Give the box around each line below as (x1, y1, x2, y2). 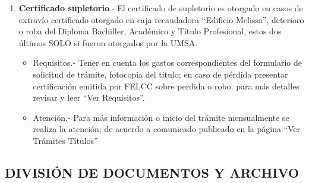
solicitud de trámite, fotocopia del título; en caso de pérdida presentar (33, 68, 288, 80)
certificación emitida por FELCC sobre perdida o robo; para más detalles (33, 79, 299, 92)
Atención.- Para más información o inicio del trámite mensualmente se (33, 111, 289, 123)
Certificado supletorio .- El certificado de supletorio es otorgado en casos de (18, 2, 303, 14)
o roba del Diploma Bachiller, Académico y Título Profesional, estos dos (18, 25, 282, 37)
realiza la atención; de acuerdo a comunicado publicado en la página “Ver (33, 123, 301, 135)
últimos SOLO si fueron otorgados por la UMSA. (18, 36, 198, 49)
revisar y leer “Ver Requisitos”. (33, 91, 145, 104)
